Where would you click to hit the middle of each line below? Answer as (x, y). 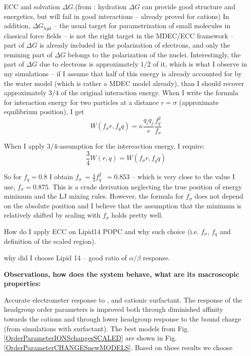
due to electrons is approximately (89, 64)
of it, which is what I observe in (200, 64)
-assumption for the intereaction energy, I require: (131, 146)
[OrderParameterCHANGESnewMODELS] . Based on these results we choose (118, 347)
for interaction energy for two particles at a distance (81, 102)
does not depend (219, 196)
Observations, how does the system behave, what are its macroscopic (122, 274)
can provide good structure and (189, 6)
